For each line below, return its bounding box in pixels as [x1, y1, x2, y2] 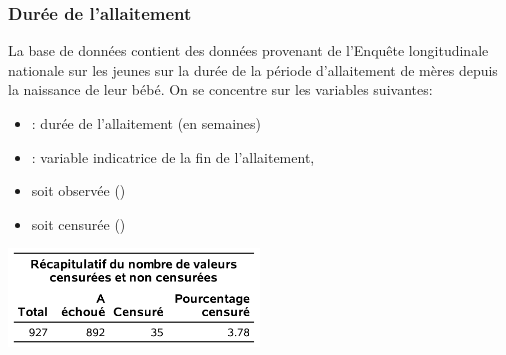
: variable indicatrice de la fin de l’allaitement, [31, 146, 315, 167]
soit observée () [31, 180, 126, 201]
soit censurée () [31, 213, 126, 234]
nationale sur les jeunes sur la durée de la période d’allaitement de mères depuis [8, 59, 498, 80]
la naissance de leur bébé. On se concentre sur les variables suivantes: [8, 79, 433, 100]
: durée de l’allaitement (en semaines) [31, 113, 262, 133]
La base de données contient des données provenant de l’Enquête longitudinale [8, 40, 489, 61]
